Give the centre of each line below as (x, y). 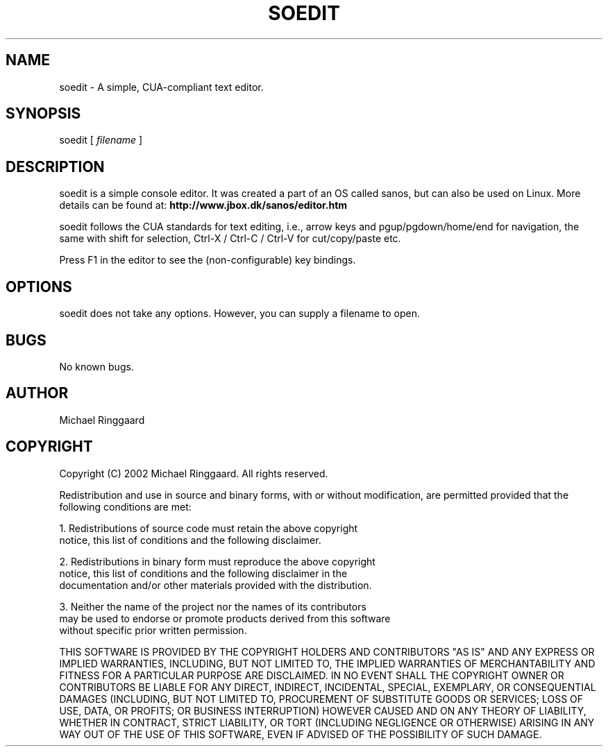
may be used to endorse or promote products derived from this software (225, 618)
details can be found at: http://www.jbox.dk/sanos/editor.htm (203, 205)
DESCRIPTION (55, 166)
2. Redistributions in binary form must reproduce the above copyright (217, 561)
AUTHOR (37, 393)
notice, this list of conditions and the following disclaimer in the (203, 573)
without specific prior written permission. (153, 630)
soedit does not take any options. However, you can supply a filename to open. (240, 314)
